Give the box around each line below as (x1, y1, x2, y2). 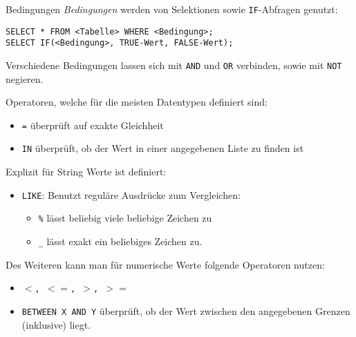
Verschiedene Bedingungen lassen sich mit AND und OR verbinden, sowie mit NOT (6, 57, 342, 72)
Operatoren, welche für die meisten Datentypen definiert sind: (6, 95, 268, 109)
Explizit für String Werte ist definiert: (6, 164, 167, 179)
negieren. (6, 71, 44, 86)
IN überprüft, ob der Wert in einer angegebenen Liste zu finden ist (21, 141, 304, 155)
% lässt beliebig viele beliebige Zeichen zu (38, 211, 212, 225)
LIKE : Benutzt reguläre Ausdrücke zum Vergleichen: (21, 187, 241, 202)
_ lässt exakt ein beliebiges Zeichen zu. (38, 234, 203, 249)
